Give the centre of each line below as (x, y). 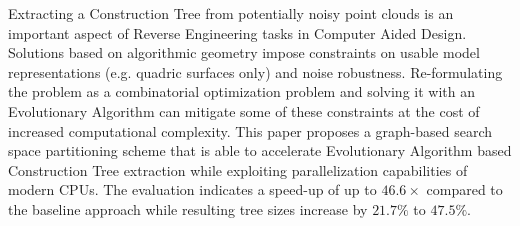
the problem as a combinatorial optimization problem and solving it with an (241, 91)
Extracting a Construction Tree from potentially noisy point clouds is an (231, 13)
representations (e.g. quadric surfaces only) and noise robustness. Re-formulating (255, 71)
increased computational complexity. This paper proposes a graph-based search (250, 130)
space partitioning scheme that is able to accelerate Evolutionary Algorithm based (260, 150)
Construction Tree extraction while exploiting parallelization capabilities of (238, 169)
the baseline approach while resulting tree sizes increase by (188, 208)
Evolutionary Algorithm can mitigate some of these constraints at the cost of (244, 110)
